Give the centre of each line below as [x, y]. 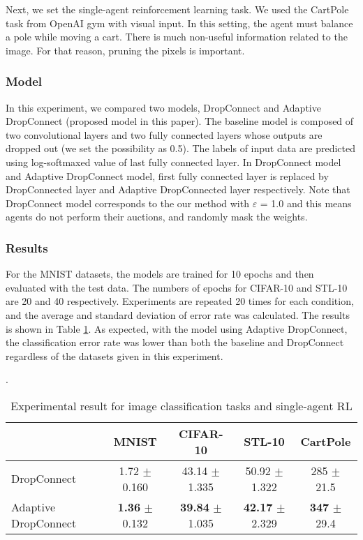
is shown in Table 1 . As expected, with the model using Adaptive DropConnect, [177, 328]
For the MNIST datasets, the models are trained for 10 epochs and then [160, 274]
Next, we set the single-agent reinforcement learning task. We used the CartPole [177, 9]
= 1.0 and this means [306, 203]
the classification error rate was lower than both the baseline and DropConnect [175, 342]
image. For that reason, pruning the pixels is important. [125, 50]
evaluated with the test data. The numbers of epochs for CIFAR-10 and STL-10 [177, 287]
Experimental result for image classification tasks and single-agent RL [181, 405]
